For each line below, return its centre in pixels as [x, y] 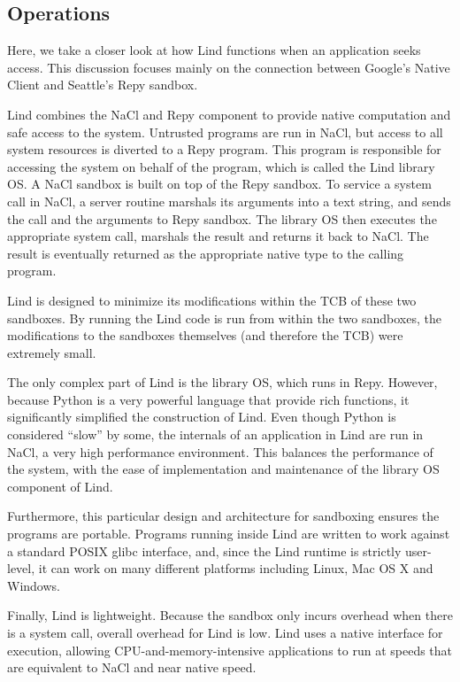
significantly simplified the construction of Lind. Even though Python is [202, 417]
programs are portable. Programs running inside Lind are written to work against [229, 534]
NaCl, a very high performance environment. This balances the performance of [220, 451]
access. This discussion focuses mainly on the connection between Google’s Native [229, 67]
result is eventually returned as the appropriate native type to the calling [206, 253]
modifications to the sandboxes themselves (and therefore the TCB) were [205, 335]
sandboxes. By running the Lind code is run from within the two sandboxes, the [224, 318]
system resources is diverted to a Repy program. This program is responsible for [224, 149]
